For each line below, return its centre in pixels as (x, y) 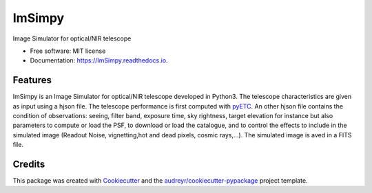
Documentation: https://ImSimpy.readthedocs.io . (99, 60)
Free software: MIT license (68, 51)
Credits (29, 164)
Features (32, 80)
